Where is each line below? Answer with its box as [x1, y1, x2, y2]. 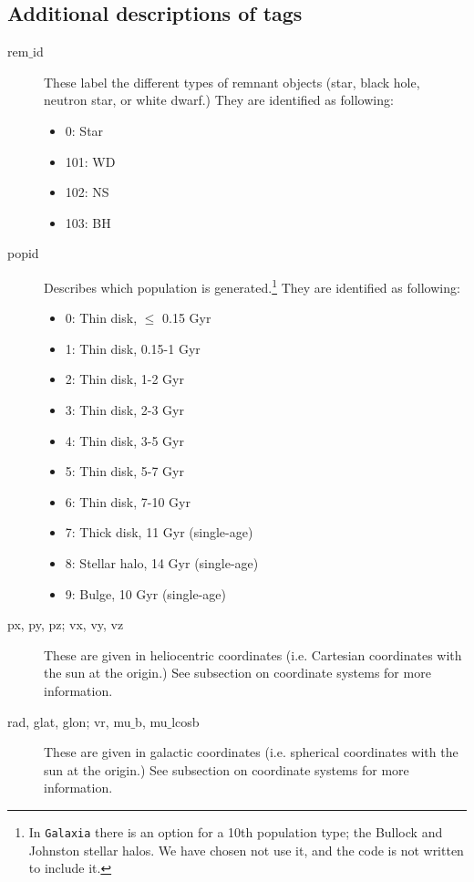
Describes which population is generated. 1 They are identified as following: [44, 275, 460, 296]
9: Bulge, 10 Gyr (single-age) [65, 584, 226, 603]
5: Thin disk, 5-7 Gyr [65, 462, 184, 481]
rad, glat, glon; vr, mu [7, 711, 131, 731]
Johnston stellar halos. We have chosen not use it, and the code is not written [28, 840, 464, 859]
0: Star [65, 120, 104, 140]
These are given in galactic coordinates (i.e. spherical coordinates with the [44, 742, 459, 762]
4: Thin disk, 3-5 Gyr [65, 431, 184, 450]
